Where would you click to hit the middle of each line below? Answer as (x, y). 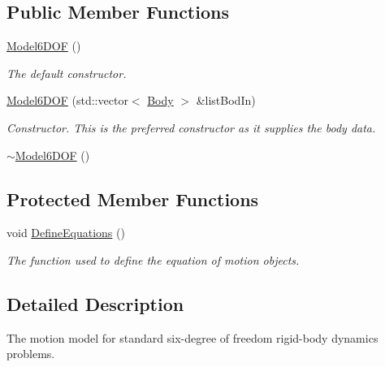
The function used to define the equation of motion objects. (153, 259)
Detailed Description (95, 303)
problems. (31, 354)
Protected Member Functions (133, 199)
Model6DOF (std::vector (67, 100)
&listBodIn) (226, 100)
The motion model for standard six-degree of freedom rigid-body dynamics (192, 337)
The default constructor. (67, 73)
